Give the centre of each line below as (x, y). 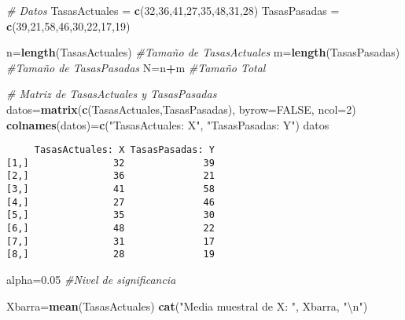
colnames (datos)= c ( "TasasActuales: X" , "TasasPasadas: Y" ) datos (168, 124)
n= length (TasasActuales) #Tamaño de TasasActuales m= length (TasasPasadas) (203, 52)
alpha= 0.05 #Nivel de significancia (91, 280)
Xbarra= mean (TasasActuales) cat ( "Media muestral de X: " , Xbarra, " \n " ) (187, 305)
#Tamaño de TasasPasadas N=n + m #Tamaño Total (136, 67)
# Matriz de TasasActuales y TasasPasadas (112, 94)
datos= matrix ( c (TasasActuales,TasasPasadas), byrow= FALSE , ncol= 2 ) (181, 109)
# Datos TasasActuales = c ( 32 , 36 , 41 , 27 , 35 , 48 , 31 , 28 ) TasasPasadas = (173, 10)
